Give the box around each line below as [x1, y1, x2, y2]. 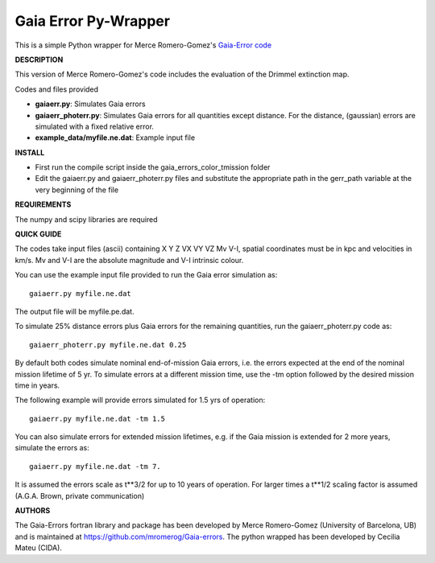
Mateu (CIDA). [14, 543, 62, 553]
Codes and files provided [14, 84, 99, 94]
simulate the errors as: [14, 443, 90, 453]
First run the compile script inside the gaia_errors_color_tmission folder [35, 162, 271, 172]
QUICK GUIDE [14, 229, 62, 239]
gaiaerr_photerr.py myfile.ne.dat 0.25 [29, 340, 187, 349]
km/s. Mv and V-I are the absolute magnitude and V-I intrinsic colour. [14, 255, 244, 265]
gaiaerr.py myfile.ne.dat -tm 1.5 [29, 414, 165, 423]
